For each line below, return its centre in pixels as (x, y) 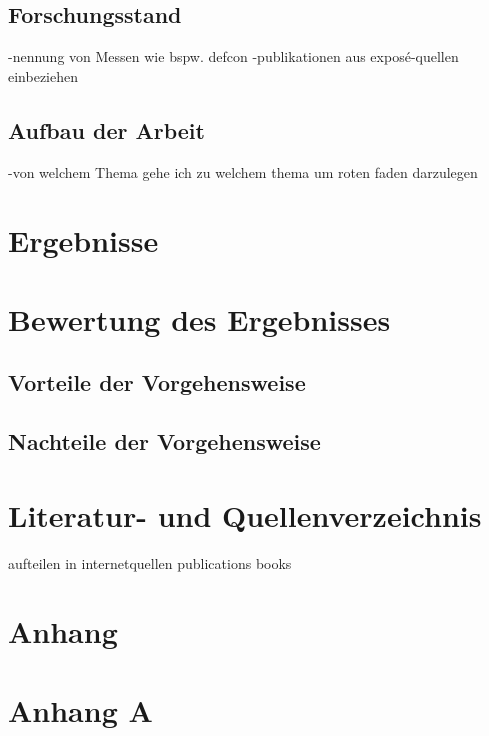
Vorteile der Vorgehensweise (157, 382)
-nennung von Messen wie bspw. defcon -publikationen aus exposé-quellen (233, 56)
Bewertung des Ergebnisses (199, 318)
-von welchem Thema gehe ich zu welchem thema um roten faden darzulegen (243, 171)
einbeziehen (43, 75)
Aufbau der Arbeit (106, 129)
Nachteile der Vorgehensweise (164, 441)
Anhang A (80, 709)
